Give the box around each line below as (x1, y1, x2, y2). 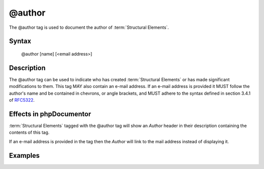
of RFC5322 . (9, 97, 35, 103)
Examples (9, 151, 40, 160)
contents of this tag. (9, 129, 50, 135)
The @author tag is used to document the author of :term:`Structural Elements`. (9, 24, 169, 30)
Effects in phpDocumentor (9, 110, 91, 118)
